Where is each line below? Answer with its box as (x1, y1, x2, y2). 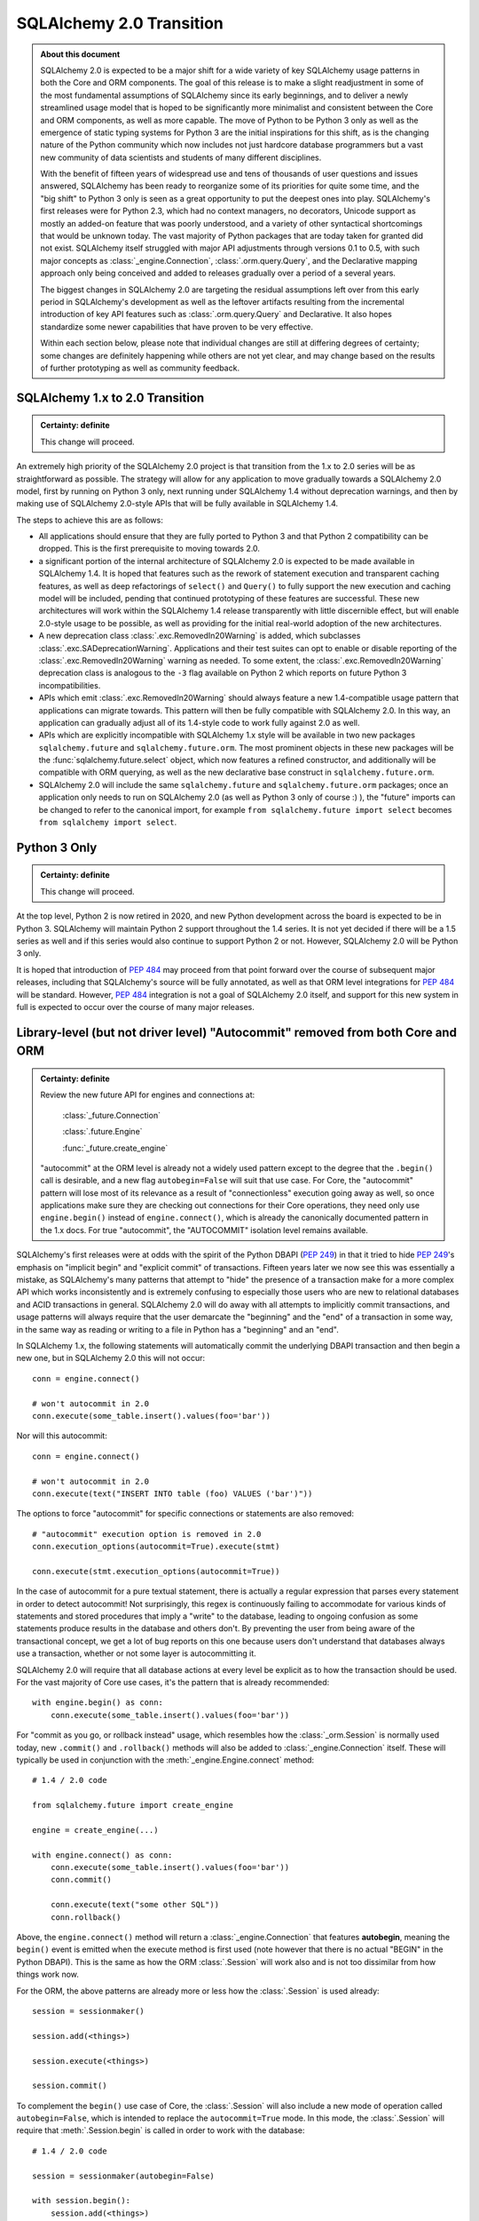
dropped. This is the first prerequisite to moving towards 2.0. (38, 543, 261, 554)
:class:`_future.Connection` (62, 1110, 161, 1120)
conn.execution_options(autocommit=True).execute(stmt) (32, 1541, 280, 1552)
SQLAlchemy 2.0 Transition (16, 13, 224, 33)
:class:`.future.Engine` (62, 1126, 143, 1137)
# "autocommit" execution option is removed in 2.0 (32, 1529, 262, 1539)
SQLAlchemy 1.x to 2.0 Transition (16, 390, 205, 405)
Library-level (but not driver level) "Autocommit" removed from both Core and (16, 1024, 457, 1039)
